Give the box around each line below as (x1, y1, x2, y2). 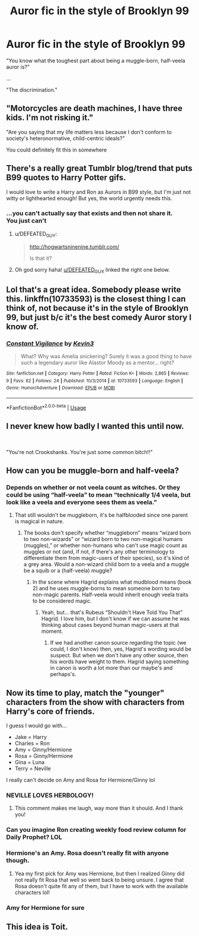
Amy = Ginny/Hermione (14, 746, 72, 753)
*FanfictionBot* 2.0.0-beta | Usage (6, 403, 86, 411)
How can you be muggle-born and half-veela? (6, 465, 179, 475)
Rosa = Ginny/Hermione (14, 752, 73, 760)
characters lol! (14, 889, 50, 896)
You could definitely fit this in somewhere (6, 146, 107, 153)
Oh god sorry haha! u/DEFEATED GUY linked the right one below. (14, 266, 171, 275)
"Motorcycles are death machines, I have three (6, 104, 183, 114)
